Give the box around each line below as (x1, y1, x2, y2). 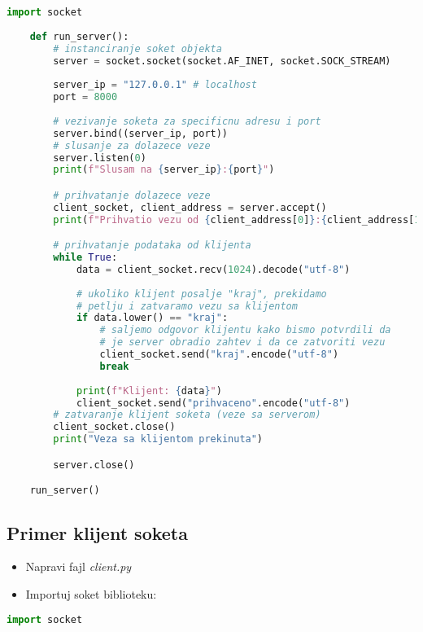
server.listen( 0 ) (53, 151, 146, 164)
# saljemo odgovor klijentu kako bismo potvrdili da (99, 324, 391, 336)
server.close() (53, 459, 135, 471)
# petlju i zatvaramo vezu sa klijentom (76, 300, 298, 312)
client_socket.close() (53, 421, 176, 433)
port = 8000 (53, 91, 118, 103)
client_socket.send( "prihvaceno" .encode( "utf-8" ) (76, 397, 351, 409)
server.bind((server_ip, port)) (53, 127, 229, 139)
